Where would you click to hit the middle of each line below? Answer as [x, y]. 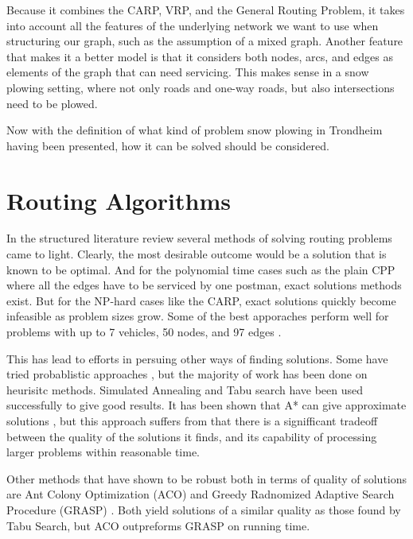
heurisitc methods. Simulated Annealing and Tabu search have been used [185, 389]
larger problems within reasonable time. [103, 452]
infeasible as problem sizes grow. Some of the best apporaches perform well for [198, 316]
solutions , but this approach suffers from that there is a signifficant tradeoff [192, 421]
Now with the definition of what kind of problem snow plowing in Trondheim [195, 130]
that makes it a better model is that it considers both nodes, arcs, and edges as [200, 56]
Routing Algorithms [119, 200]
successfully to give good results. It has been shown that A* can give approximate [206, 405]
